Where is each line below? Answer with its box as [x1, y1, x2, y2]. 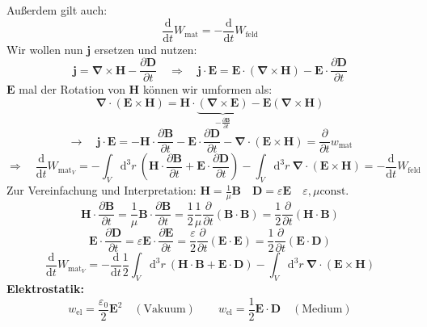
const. [319, 186, 349, 198]
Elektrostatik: [6, 279, 84, 296]
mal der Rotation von [19, 81, 125, 98]
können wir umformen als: [142, 81, 273, 98]
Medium [302, 304, 343, 316]
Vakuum [143, 304, 186, 316]
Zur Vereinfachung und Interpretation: [6, 182, 197, 199]
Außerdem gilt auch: [6, 2, 108, 18]
